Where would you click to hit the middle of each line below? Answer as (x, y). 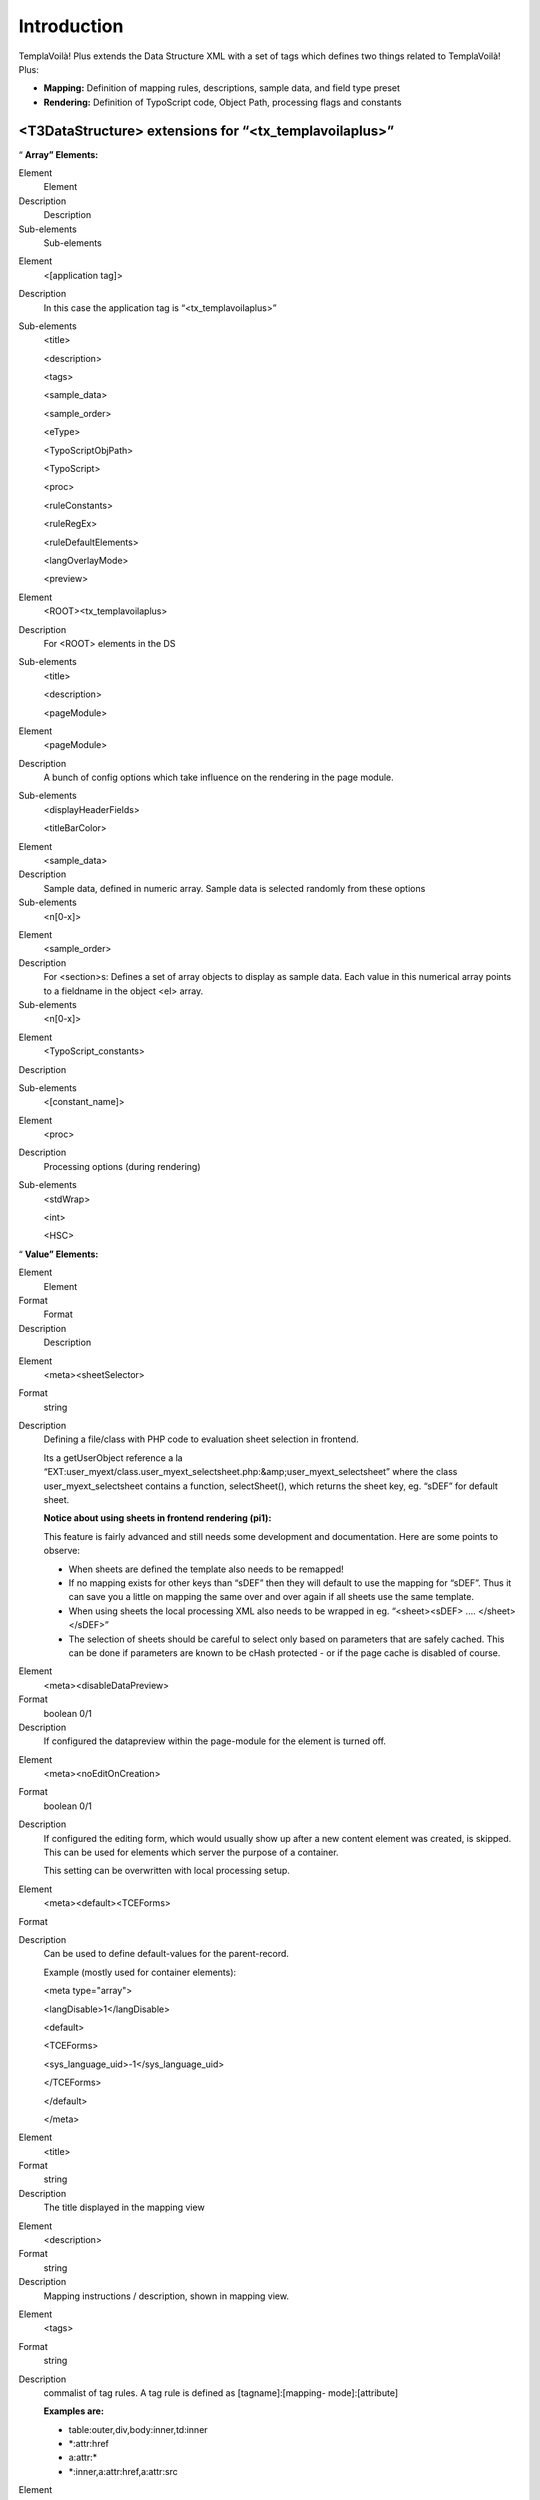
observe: (61, 1551)
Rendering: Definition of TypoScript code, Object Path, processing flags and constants (222, 102)
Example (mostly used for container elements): (140, 1972)
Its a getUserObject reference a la (113, 1457)
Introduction (71, 26)
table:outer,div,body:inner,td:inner (138, 2429)
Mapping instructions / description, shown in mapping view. (166, 2296)
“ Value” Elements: (58, 1254)
